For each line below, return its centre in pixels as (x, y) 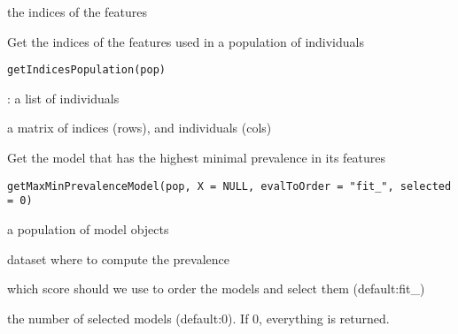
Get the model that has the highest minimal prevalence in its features (197, 158)
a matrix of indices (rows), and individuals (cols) (140, 128)
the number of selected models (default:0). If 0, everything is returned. (198, 318)
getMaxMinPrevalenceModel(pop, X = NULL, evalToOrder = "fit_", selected (229, 186)
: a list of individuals (63, 98)
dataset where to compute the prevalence (118, 258)
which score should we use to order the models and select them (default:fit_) (216, 288)
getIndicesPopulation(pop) (86, 70)
